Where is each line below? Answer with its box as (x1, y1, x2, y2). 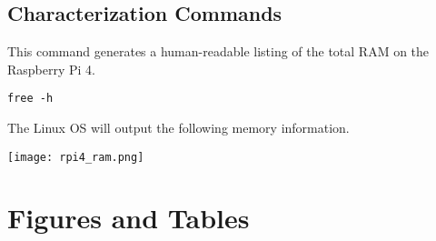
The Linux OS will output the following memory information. (7, 118, 350, 137)
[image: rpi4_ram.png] (7, 150, 144, 164)
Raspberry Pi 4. (7, 59, 96, 78)
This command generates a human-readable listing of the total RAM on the (7, 42, 430, 61)
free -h (7, 92, 54, 105)
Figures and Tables (7, 199, 250, 236)
